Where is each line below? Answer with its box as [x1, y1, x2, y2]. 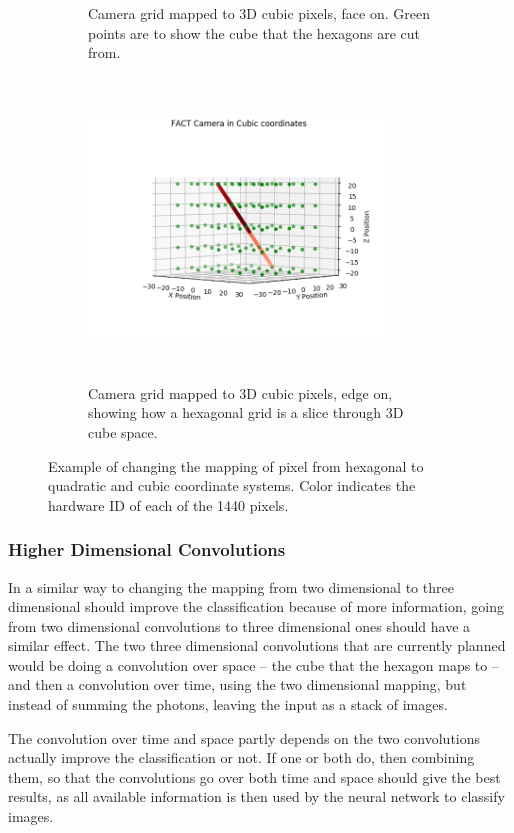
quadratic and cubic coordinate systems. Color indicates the [48, 475, 416, 496]
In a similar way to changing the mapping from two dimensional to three [8, 576, 454, 597]
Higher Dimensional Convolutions [8, 537, 286, 562]
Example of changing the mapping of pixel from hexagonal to [48, 455, 424, 476]
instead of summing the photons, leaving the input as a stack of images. [8, 694, 448, 715]
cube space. [88, 421, 158, 442]
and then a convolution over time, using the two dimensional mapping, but [8, 674, 467, 695]
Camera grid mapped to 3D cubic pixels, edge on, [88, 382, 393, 403]
